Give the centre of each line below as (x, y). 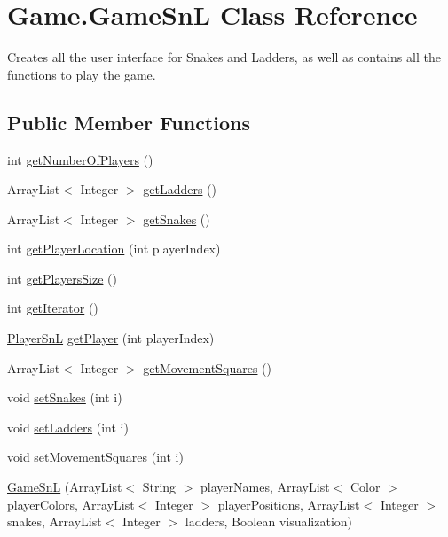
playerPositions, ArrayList (289, 504)
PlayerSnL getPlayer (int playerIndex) (111, 338)
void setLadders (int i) (68, 427)
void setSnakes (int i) (65, 397)
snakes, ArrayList (55, 521)
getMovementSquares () (208, 367)
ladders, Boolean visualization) (269, 521)
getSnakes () (177, 218)
